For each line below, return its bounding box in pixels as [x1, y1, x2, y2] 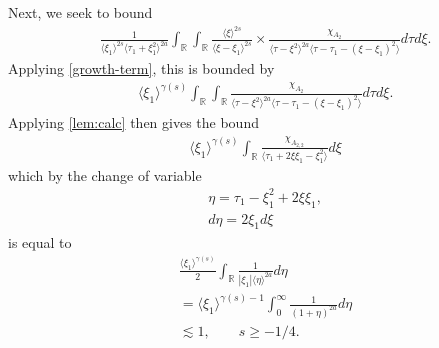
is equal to [8, 231, 72, 252]
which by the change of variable [8, 164, 202, 185]
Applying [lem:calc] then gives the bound [8, 112, 259, 133]
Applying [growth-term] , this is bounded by [8, 58, 275, 79]
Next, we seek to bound [8, 2, 153, 22]
